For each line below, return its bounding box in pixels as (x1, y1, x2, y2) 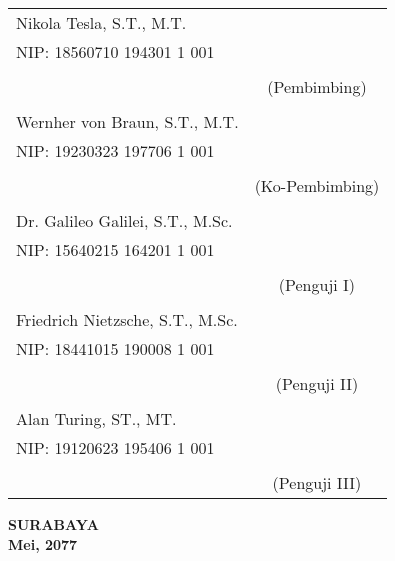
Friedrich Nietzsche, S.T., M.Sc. (16, 308, 238, 331)
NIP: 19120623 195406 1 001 (16, 436, 215, 459)
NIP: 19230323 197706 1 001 (16, 139, 215, 162)
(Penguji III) (272, 471, 362, 494)
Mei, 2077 (8, 533, 78, 554)
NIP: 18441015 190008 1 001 (16, 337, 215, 360)
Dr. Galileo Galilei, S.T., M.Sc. (16, 209, 233, 232)
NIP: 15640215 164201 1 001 (16, 238, 215, 261)
